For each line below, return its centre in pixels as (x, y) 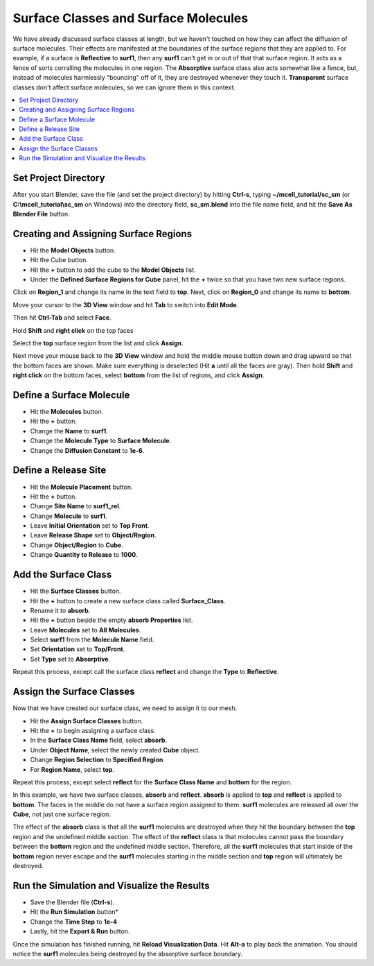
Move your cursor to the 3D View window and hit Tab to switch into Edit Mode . (126, 304)
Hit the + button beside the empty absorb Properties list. (112, 620)
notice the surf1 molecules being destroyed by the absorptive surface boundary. (128, 954)
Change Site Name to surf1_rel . (75, 506)
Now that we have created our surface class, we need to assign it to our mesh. (125, 708)
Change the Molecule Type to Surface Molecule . (101, 441)
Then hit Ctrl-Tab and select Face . (62, 318)
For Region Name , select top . (72, 769)
